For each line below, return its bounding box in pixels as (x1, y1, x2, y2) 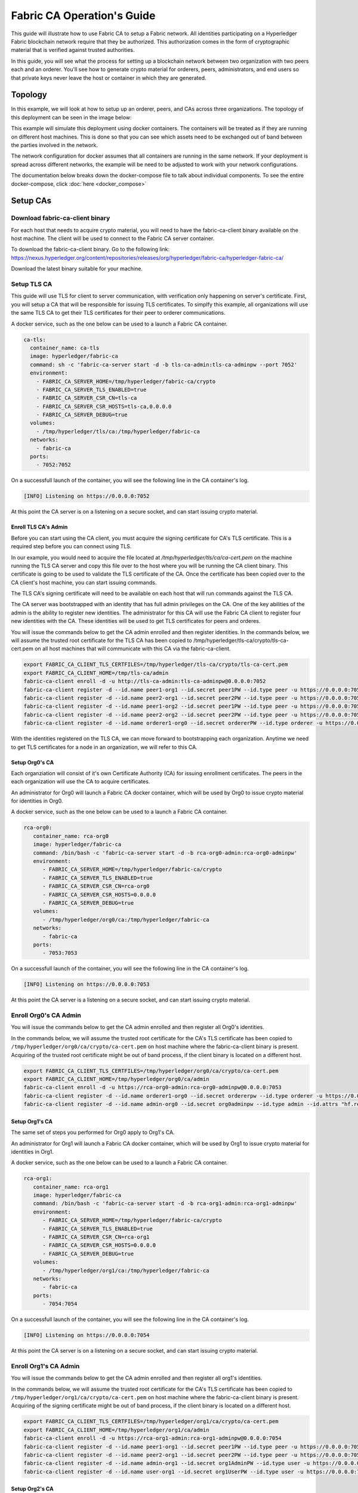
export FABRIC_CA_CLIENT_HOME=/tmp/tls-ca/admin (23, 669, 169, 676)
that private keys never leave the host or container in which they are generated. (11, 74, 206, 81)
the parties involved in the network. (11, 141, 98, 149)
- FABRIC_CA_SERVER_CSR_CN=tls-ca (36, 395, 137, 401)
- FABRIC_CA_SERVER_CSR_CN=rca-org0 (42, 883, 150, 890)
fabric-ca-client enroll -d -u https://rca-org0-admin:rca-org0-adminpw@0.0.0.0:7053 (23, 1084, 282, 1091)
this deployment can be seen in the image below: (11, 113, 132, 121)
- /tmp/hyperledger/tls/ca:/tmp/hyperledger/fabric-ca (36, 428, 200, 435)
